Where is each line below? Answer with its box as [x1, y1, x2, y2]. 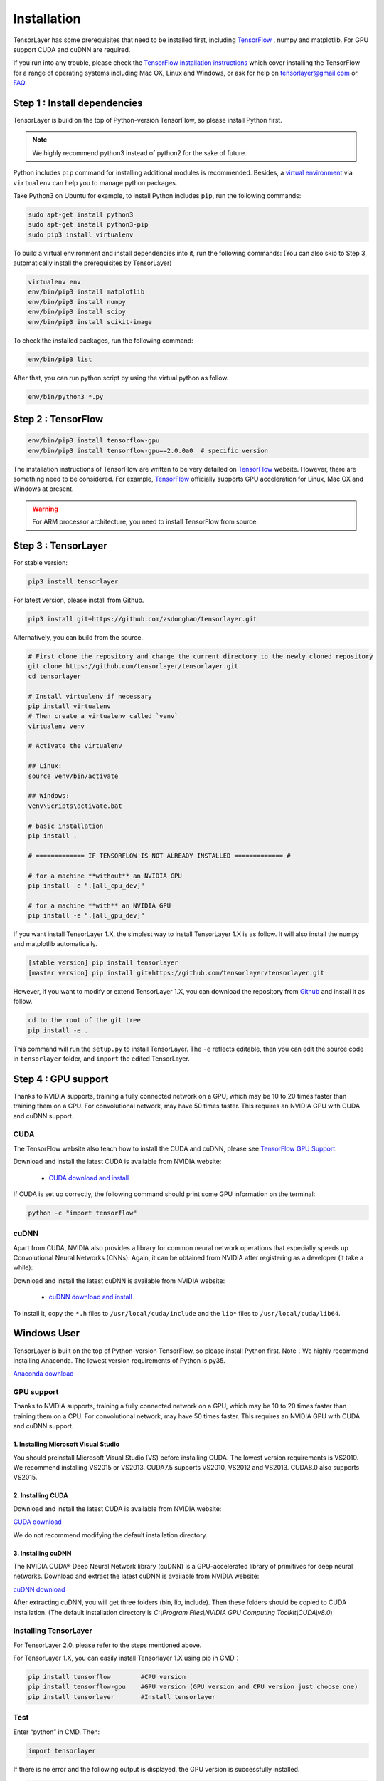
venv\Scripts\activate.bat [28, 801, 122, 810]
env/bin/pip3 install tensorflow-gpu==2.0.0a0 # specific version [28, 446, 269, 455]
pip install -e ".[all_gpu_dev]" [28, 912, 145, 920]
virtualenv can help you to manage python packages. [13, 178, 178, 187]
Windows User [13, 1327, 80, 1339]
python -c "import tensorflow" [28, 1208, 138, 1217]
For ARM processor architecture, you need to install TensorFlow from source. [32, 517, 259, 526]
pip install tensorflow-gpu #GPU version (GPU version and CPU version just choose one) [28, 1683, 358, 1691]
